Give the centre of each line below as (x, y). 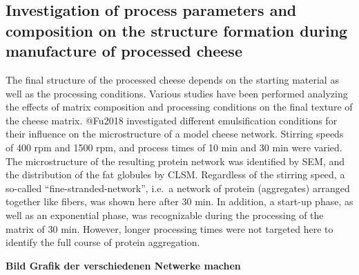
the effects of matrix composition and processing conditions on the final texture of (179, 107)
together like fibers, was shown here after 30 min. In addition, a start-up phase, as (179, 201)
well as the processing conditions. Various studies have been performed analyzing (177, 93)
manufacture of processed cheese (124, 51)
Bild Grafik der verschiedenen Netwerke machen (123, 265)
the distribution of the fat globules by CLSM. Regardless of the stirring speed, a (175, 174)
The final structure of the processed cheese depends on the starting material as (172, 79)
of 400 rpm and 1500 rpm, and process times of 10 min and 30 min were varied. (174, 147)
